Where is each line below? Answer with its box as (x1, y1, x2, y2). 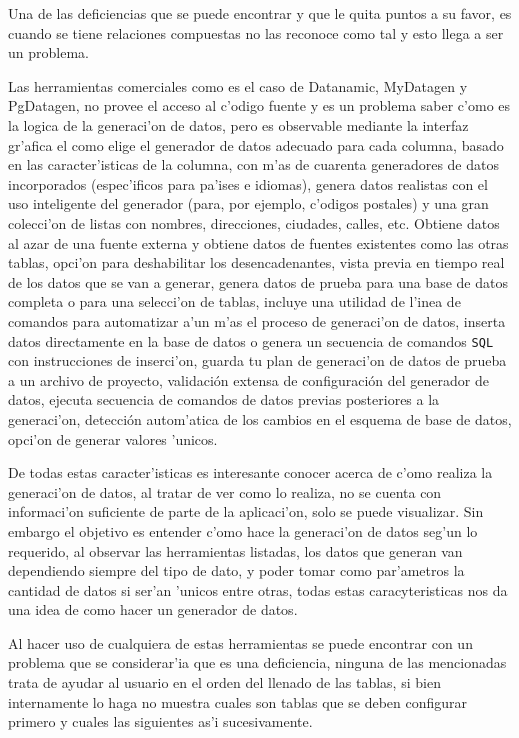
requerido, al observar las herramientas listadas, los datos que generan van (8, 540, 463, 561)
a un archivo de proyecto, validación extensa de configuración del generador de (8, 369, 489, 390)
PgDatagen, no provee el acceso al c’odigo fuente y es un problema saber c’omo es (8, 95, 511, 116)
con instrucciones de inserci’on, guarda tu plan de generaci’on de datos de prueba (8, 350, 507, 371)
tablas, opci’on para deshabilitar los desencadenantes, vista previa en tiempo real (8, 252, 505, 273)
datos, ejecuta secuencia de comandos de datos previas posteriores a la (8, 389, 440, 410)
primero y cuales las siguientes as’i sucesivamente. (8, 711, 313, 732)
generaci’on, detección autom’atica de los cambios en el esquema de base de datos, (8, 408, 512, 429)
